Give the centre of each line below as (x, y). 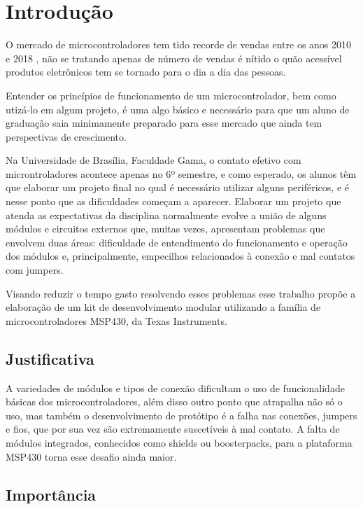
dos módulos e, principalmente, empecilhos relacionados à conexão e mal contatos (180, 256)
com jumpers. (35, 270)
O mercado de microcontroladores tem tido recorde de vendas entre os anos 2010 (179, 44)
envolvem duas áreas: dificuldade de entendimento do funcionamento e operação (177, 242)
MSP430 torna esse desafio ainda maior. (91, 456)
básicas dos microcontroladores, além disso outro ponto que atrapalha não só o (174, 402)
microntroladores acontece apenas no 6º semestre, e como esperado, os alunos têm (181, 173)
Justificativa (50, 358)
